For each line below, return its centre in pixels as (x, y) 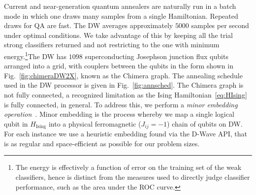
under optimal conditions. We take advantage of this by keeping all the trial (118, 35)
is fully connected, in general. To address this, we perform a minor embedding (121, 104)
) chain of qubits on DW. (205, 123)
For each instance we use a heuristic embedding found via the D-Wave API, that (126, 134)
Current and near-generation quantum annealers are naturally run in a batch (120, 6)
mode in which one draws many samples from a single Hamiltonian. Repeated (121, 16)
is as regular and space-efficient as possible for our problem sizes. (102, 143)
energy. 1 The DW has (35, 55)
